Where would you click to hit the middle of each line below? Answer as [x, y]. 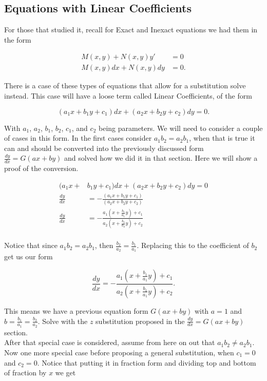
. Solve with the [63, 321]
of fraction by [25, 373]
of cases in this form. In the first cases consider [78, 138]
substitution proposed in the [140, 321]
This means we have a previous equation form [76, 310]
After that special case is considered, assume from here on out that [110, 342]
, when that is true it [222, 138]
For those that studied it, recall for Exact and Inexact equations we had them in [131, 30]
